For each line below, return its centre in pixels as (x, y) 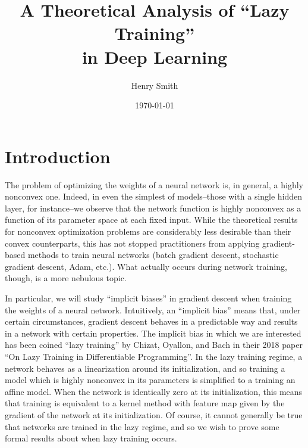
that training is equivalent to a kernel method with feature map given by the (145, 403)
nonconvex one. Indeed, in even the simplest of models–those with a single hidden (154, 196)
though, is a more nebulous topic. (66, 278)
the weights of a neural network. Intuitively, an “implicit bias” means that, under (153, 309)
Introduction (58, 156)
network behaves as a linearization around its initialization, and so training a (145, 368)
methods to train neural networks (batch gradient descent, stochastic (153, 255)
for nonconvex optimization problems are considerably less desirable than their (148, 231)
